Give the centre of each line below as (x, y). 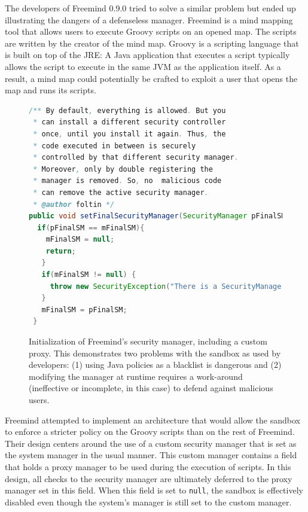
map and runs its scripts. (51, 90)
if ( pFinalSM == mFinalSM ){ (91, 228)
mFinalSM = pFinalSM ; (84, 310)
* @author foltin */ (74, 204)
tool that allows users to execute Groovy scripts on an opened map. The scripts (151, 31)
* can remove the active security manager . (121, 192)
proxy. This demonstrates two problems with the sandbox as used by (155, 353)
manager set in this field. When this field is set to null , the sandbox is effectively (154, 490)
